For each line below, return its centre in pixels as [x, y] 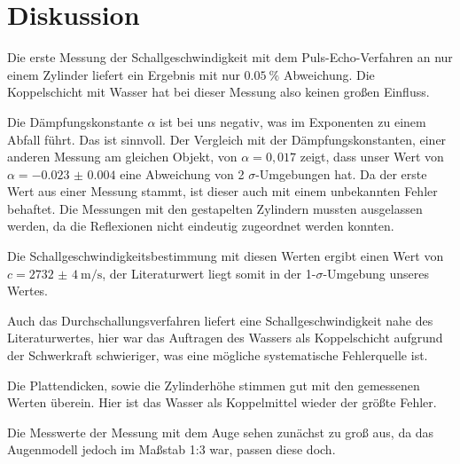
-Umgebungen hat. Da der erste [341, 173]
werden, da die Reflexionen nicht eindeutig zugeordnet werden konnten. [201, 226]
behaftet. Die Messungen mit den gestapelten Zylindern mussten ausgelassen [215, 208]
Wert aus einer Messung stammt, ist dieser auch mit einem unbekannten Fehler [222, 191]
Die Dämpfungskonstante [75, 121]
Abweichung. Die [329, 74]
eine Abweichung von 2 [182, 173]
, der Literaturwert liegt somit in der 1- [209, 273]
